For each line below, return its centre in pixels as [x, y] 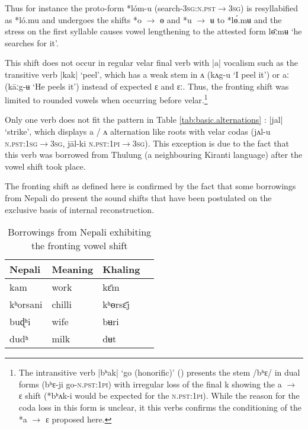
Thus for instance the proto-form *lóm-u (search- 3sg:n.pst [110, 8]
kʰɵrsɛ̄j [116, 304]
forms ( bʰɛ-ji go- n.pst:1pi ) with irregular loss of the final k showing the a [150, 384]
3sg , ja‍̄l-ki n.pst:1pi [85, 143]
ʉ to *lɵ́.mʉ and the [246, 19]
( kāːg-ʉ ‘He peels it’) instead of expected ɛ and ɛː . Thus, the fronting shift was [147, 86]
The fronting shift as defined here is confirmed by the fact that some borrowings [150, 186]
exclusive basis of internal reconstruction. [80, 209]
